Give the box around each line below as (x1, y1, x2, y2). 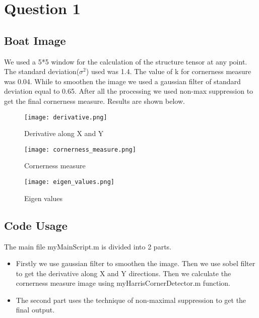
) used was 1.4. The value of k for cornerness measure (86, 66, 251, 77)
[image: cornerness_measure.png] (24, 146, 136, 153)
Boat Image (4, 32, 66, 48)
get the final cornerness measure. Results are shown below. (4, 95, 185, 106)
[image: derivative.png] (24, 113, 107, 121)
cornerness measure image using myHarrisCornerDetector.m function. (16, 278, 230, 288)
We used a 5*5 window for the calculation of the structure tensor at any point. (4, 56, 247, 67)
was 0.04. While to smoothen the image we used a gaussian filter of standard (4, 76, 241, 86)
